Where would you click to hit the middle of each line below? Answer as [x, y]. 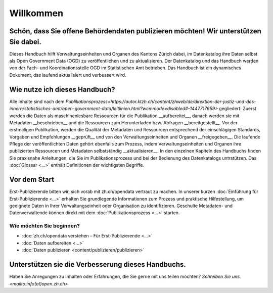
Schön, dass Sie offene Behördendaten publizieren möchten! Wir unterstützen [135, 31]
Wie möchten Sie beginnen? [45, 226]
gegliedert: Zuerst [238, 109]
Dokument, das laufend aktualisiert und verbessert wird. [68, 75]
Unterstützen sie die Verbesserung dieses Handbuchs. [98, 264]
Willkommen [36, 13]
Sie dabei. [25, 42]
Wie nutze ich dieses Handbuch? [62, 89]
